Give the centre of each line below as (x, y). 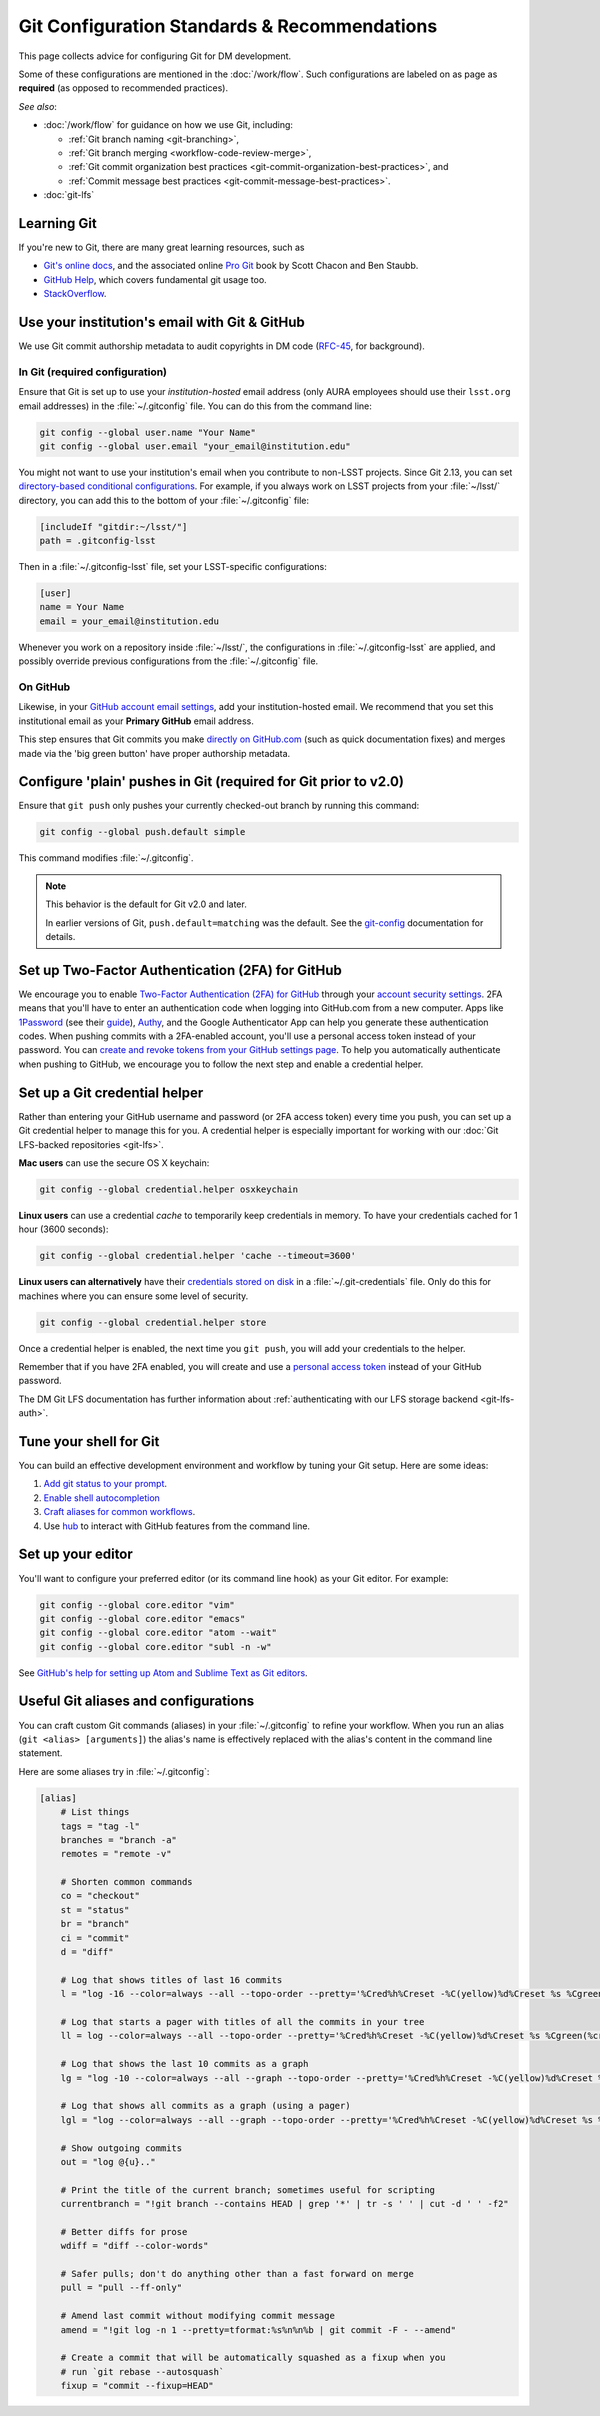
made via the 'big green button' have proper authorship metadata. (154, 753)
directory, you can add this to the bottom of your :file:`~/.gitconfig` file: (164, 500)
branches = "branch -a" (118, 1839)
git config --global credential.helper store (153, 1322)
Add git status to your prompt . (105, 1484)
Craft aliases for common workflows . (119, 1512)
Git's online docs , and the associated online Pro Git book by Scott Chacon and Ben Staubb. (231, 266)
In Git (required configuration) (93, 372)
